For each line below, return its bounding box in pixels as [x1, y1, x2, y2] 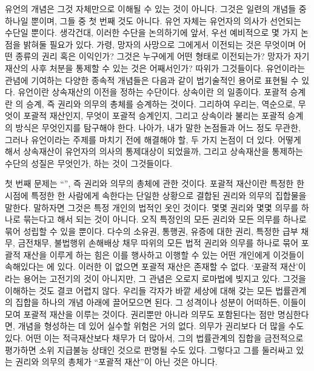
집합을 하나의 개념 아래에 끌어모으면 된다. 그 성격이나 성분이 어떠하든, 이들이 [15, 296, 306, 309]
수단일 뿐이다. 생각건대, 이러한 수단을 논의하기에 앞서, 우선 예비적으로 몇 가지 [5, 26, 298, 39]
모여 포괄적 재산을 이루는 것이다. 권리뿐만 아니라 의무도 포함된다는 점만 [5, 307, 275, 320]
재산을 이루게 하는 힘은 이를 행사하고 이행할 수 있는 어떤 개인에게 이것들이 [23, 248, 304, 261]
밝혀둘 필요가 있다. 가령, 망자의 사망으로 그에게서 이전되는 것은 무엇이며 [23, 38, 296, 50]
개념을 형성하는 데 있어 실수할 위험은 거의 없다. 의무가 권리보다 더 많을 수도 [18, 319, 304, 332]
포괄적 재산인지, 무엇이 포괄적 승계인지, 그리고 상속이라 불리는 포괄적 [23, 109, 285, 122]
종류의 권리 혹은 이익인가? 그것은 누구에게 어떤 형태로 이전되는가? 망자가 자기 [15, 50, 310, 62]
